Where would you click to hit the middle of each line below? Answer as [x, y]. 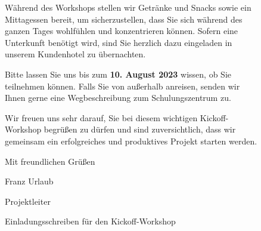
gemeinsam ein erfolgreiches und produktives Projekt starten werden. [131, 141]
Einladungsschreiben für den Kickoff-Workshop [90, 221]
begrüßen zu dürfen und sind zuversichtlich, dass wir [140, 129]
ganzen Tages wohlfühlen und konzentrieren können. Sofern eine [122, 31]
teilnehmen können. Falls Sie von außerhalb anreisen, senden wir [122, 86]
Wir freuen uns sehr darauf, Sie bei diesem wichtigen [101, 117]
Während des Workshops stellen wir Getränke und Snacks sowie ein [128, 7]
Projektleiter [28, 201]
